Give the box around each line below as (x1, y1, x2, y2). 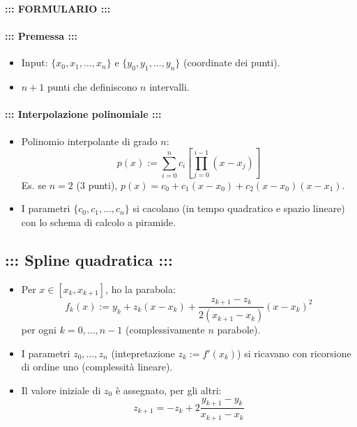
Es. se (21, 177, 47, 192)
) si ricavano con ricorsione (237, 345, 351, 360)
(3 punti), (76, 177, 118, 192)
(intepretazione (111, 345, 175, 360)
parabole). (217, 322, 261, 337)
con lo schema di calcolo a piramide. (21, 215, 176, 230)
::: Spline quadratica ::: (5, 249, 173, 270)
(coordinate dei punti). (183, 55, 280, 70)
